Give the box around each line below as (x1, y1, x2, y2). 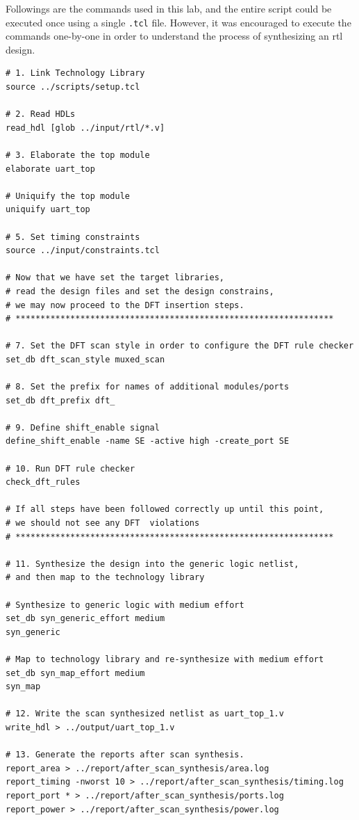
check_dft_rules (6, 477, 81, 488)
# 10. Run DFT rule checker (6, 463, 135, 474)
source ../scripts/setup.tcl (6, 82, 140, 93)
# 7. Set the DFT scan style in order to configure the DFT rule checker (6, 341, 354, 351)
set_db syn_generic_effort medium (6, 613, 165, 624)
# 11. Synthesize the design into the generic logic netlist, (6, 558, 299, 569)
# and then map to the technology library (6, 572, 205, 583)
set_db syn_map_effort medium (6, 668, 145, 678)
